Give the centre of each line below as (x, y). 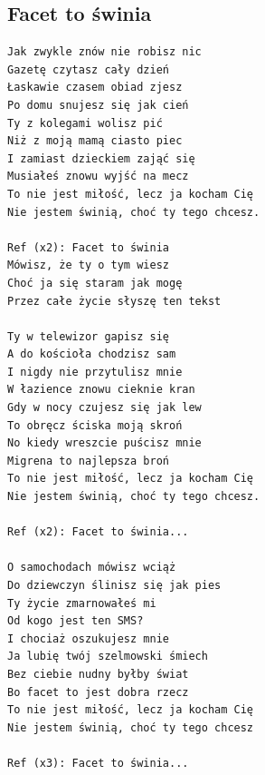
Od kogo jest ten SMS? (76, 621)
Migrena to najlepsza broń (88, 461)
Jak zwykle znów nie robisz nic (104, 52)
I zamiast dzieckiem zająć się (101, 158)
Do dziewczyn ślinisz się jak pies (114, 586)
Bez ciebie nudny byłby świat (98, 674)
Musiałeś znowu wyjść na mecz (98, 177)
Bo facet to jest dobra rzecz (98, 692)
